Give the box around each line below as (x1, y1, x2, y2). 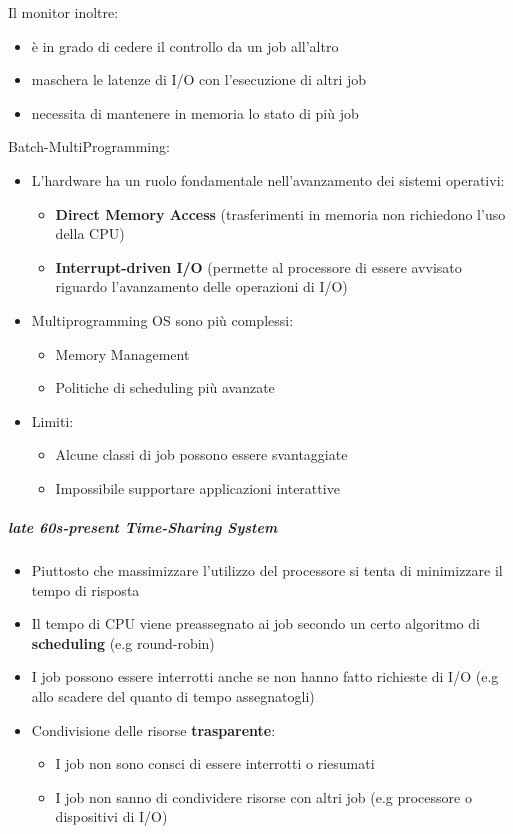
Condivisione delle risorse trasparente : (31, 719, 276, 740)
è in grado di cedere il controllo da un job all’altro (31, 35, 339, 56)
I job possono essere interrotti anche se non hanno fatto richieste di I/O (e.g (31, 666, 499, 687)
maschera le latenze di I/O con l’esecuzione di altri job (31, 69, 367, 90)
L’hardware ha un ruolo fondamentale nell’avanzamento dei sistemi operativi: (31, 169, 505, 190)
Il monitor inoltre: (8, 2, 119, 22)
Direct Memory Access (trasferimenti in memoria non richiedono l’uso (55, 203, 506, 224)
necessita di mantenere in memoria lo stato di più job (31, 102, 359, 123)
